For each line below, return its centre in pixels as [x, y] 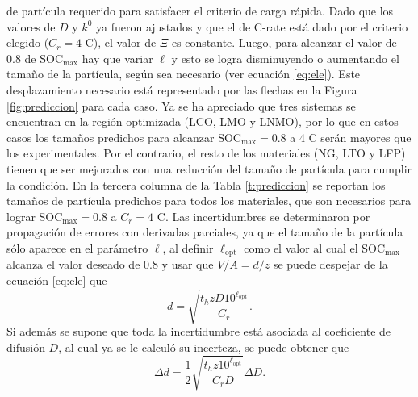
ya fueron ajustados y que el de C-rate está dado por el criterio [252, 26]
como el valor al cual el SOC [314, 247]
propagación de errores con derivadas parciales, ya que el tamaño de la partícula [205, 232]
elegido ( [28, 42]
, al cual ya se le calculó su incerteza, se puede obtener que [204, 347]
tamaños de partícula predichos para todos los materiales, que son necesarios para [209, 201]
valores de [31, 26]
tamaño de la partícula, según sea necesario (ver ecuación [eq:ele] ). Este [184, 74]
